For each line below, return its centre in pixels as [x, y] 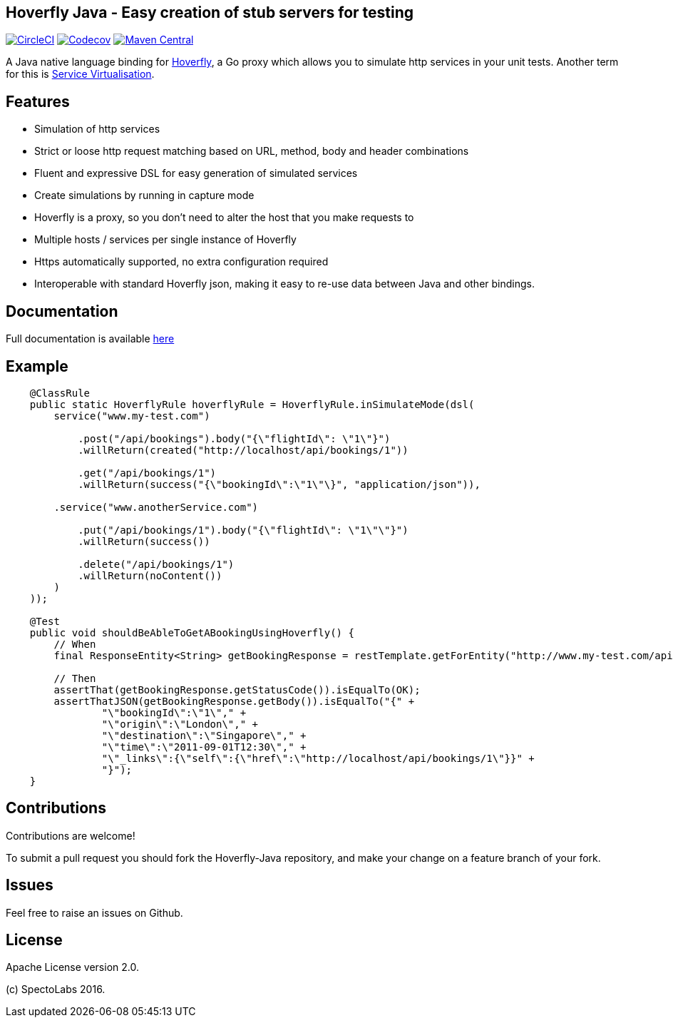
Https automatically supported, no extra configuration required [181, 262]
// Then [75, 678]
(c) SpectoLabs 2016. [56, 989]
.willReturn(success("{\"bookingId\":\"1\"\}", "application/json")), [279, 484]
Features [38, 101]
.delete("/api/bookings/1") [156, 564]
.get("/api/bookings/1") [147, 473]
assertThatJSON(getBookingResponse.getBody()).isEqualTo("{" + [234, 701]
